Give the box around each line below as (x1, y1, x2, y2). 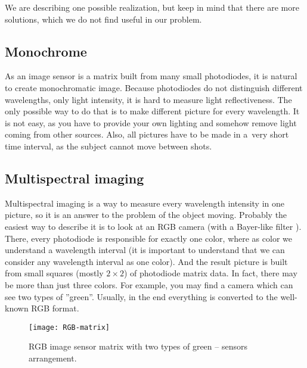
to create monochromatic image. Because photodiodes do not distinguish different (5, 81, 303, 93)
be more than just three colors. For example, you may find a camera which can (5, 278, 293, 291)
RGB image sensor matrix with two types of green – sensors (29, 340, 247, 353)
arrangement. (29, 351, 77, 364)
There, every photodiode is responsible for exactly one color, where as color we (5, 232, 292, 244)
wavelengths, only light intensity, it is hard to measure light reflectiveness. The (5, 93, 292, 105)
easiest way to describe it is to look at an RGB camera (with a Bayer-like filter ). (5, 220, 302, 232)
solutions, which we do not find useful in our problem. (5, 13, 202, 25)
